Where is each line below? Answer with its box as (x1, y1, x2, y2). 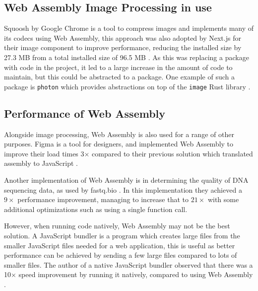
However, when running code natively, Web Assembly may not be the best (4, 220, 230, 231)
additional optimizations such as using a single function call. (4, 204, 188, 214)
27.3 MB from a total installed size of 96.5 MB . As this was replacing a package (4, 52, 249, 62)
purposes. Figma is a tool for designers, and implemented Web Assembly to (4, 139, 234, 149)
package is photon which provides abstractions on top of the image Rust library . (4, 81, 251, 91)
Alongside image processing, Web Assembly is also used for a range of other (4, 129, 234, 139)
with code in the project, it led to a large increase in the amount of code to (4, 62, 233, 72)
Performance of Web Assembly (4, 105, 166, 121)
